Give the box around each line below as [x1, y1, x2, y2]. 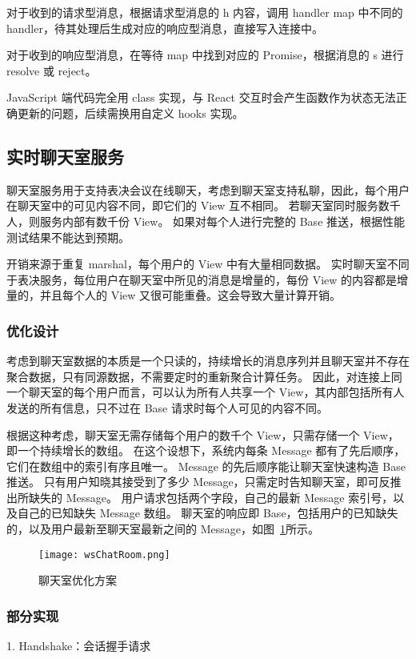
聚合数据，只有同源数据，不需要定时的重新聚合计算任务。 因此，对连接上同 [6, 368, 402, 384]
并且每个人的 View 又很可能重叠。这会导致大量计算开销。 [39, 287, 342, 303]
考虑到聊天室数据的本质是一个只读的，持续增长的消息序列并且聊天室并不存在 [6, 352, 410, 369]
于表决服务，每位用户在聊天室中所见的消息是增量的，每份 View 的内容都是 [6, 271, 398, 287]
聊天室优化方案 [38, 572, 117, 589]
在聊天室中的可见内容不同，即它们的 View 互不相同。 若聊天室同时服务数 [6, 197, 390, 214]
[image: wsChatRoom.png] [38, 548, 170, 561]
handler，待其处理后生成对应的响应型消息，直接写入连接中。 [6, 19, 323, 36]
